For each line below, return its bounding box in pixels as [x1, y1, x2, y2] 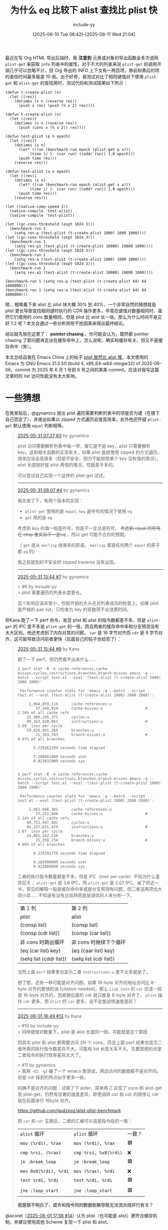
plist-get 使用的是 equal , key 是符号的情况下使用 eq [24, 508, 132, 514]
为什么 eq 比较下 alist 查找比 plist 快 [10, 5, 158, 16]
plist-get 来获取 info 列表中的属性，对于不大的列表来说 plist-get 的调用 [5, 61, 157, 67]
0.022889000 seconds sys [33, 864, 85, 869]
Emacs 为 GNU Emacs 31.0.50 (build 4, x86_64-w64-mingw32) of [5, 360, 140, 366]
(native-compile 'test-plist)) [9, 213, 75, 218]
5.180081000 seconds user [33, 754, 87, 759]
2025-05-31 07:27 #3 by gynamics [17, 432, 89, 438]
